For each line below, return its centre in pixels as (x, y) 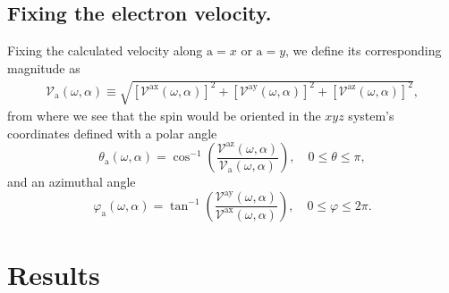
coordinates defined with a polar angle (112, 133)
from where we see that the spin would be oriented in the (164, 115)
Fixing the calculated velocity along (105, 50)
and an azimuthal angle (72, 182)
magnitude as (44, 67)
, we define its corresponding (364, 50)
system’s (371, 115)
